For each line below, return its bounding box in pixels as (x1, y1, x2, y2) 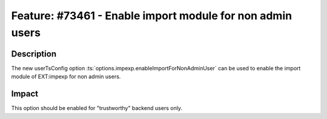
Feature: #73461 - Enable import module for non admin (11, 9, 292, 22)
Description (11, 49, 57, 59)
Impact (11, 89, 39, 99)
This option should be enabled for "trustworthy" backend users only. (11, 105, 183, 112)
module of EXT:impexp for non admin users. (11, 73, 121, 81)
